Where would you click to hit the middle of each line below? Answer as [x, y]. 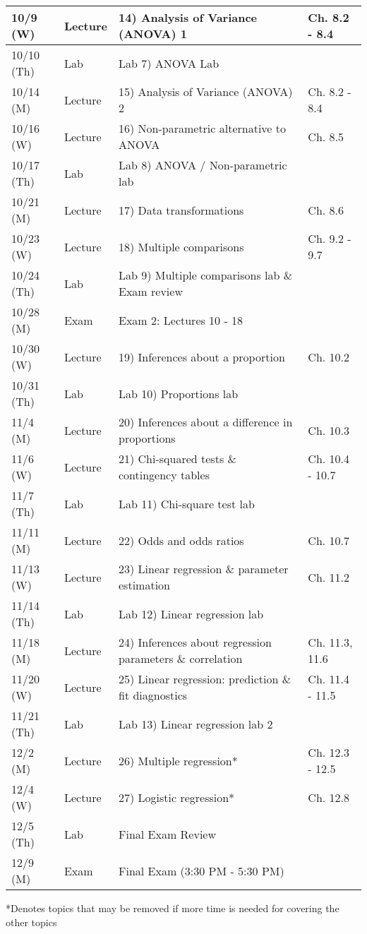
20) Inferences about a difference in [206, 422]
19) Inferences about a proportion [202, 357]
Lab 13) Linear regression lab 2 [196, 724]
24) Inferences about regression [195, 642]
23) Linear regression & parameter [204, 569]
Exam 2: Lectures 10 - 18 [181, 320]
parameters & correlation [181, 658]
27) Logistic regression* [177, 797]
